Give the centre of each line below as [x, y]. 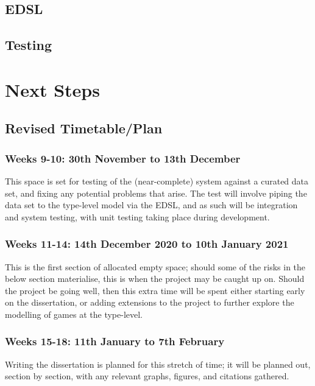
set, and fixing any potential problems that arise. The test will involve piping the [156, 193]
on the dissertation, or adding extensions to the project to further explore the [150, 302]
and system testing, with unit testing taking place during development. [137, 216]
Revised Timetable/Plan [84, 128]
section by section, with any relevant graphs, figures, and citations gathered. [147, 376]
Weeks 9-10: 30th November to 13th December [123, 158]
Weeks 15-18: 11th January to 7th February [115, 341]
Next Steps [52, 89]
